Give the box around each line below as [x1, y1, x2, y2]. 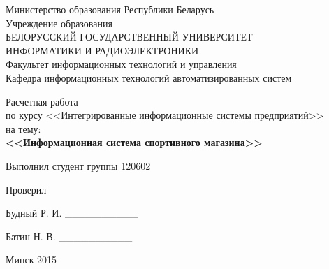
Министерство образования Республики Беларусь [6, 2, 214, 16]
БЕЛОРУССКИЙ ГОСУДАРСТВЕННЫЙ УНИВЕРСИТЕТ [6, 29, 253, 44]
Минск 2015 [6, 252, 57, 267]
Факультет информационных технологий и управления [6, 57, 237, 71]
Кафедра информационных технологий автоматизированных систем [6, 70, 292, 85]
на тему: [6, 121, 41, 136]
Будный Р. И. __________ [6, 205, 138, 220]
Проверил [6, 182, 47, 196]
